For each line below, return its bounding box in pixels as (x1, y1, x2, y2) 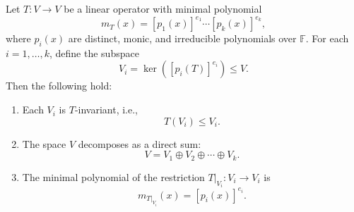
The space (22, 136, 66, 151)
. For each (305, 31, 349, 46)
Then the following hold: (6, 78, 112, 93)
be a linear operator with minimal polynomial (64, 1, 262, 15)
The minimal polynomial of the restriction (22, 169, 205, 184)
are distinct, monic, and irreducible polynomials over (68, 31, 297, 46)
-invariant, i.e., (74, 102, 138, 117)
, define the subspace (49, 45, 139, 60)
